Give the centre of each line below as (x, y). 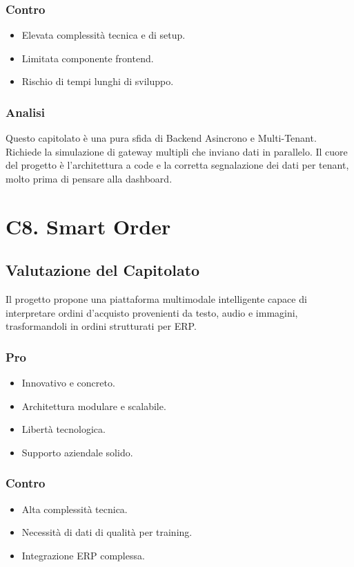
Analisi (25, 112)
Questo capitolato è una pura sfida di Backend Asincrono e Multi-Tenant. (161, 138)
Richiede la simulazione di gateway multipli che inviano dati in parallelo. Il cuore (177, 151)
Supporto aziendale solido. (77, 452)
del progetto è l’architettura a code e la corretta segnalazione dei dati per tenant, (177, 165)
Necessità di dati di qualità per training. (107, 532)
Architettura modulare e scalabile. (94, 406)
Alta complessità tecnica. (75, 509)
